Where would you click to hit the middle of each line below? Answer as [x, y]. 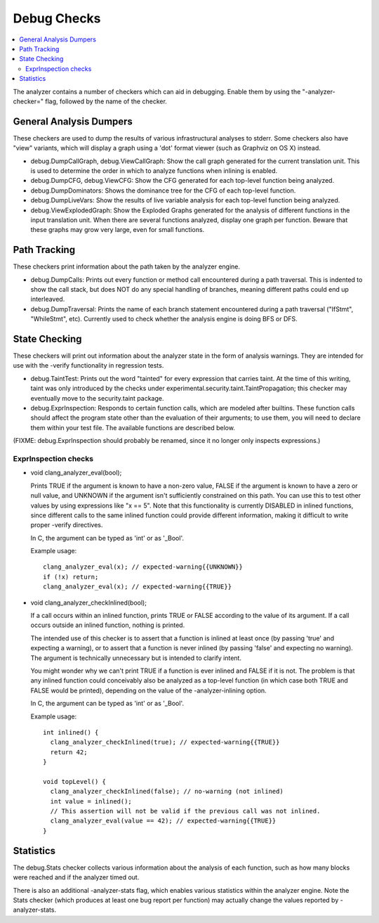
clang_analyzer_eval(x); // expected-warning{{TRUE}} [137, 587]
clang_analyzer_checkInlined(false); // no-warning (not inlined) [167, 792]
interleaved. [48, 299]
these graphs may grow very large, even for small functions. [118, 230]
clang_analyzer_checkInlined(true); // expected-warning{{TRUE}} [165, 742]
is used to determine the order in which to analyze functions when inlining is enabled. [154, 170]
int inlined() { [71, 732]
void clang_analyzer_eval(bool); [76, 473]
